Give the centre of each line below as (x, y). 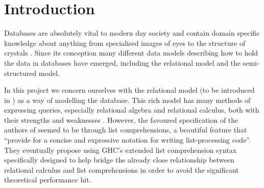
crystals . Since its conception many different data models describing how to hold (131, 53)
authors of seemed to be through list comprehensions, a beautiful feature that (126, 130)
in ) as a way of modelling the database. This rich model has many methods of (127, 100)
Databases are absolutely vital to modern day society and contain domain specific (132, 33)
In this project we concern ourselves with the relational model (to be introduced (129, 90)
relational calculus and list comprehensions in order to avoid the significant (122, 169)
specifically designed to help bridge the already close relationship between (119, 160)
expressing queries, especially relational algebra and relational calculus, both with (132, 110)
